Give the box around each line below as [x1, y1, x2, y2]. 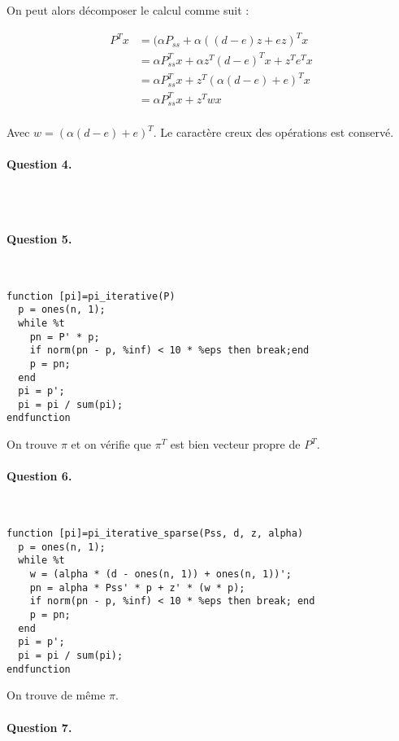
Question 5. [7, 230, 72, 247]
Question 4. [7, 156, 72, 173]
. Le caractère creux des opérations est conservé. [153, 124, 394, 141]
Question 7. [7, 718, 72, 735]
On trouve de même [7, 686, 106, 704]
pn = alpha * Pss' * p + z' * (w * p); [29, 581, 245, 594]
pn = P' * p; [29, 331, 100, 343]
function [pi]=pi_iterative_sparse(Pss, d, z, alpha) [7, 528, 304, 540]
